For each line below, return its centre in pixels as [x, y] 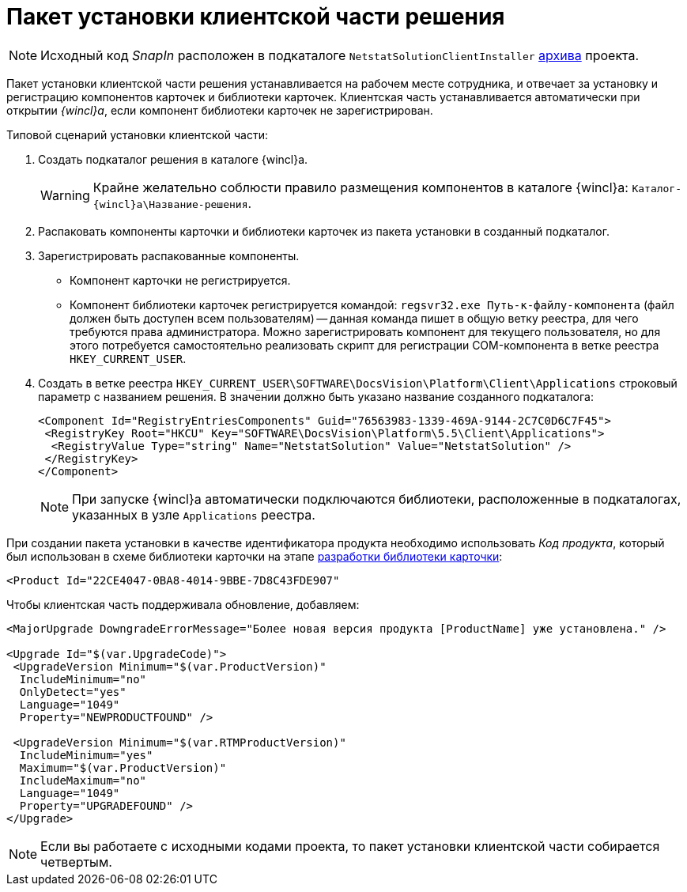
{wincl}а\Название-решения [170, 204]
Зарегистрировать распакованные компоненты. [169, 255]
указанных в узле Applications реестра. [194, 514]
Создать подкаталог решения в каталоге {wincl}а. [173, 159]
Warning [65, 195]
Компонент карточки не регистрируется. [180, 280]
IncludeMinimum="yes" [86, 755]
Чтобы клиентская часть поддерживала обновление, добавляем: [183, 604]
